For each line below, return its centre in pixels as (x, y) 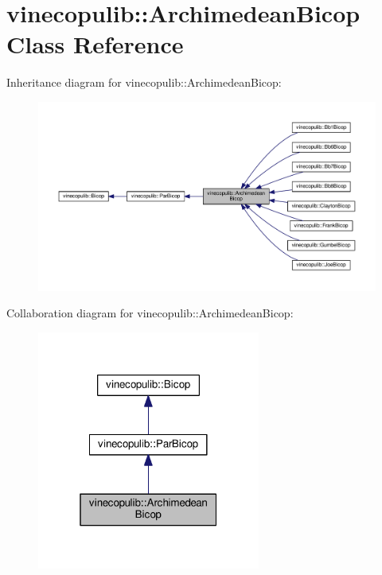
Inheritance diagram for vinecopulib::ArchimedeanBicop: (144, 82)
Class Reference (95, 44)
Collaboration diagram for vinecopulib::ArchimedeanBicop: (150, 313)
